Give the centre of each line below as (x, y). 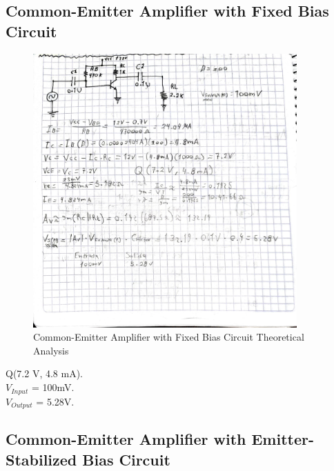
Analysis (51, 350)
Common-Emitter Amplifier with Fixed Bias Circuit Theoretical (169, 337)
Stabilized (41, 459)
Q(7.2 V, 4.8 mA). (44, 373)
